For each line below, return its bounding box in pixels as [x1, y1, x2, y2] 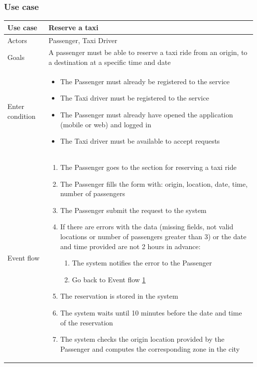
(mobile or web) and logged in [60, 119, 151, 129]
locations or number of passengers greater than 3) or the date [60, 231, 247, 242]
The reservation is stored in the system [60, 291, 178, 301]
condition [7, 110, 36, 121]
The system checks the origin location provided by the [60, 334, 224, 344]
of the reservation [60, 317, 113, 327]
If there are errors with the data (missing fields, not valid [60, 221, 234, 232]
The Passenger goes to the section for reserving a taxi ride [60, 162, 237, 172]
